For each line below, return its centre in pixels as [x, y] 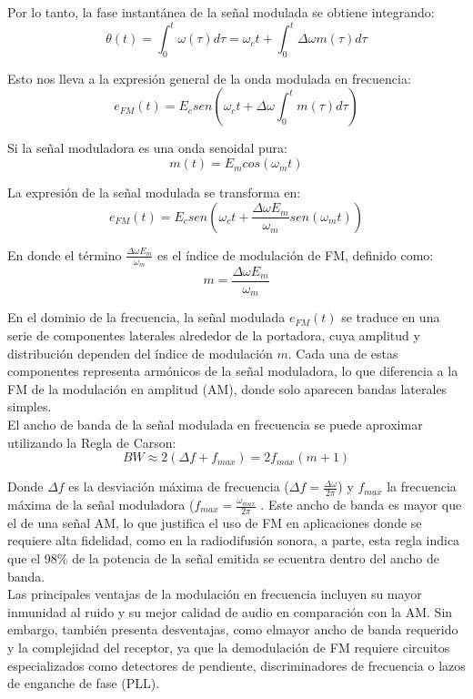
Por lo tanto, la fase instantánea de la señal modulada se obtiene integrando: [221, 12]
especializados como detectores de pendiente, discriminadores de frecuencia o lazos [236, 665]
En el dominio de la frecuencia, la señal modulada [146, 317]
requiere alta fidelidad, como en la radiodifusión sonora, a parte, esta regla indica [234, 540]
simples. [30, 406]
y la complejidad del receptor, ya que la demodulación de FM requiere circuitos [229, 647]
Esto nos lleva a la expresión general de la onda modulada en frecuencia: [209, 78]
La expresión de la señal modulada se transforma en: [154, 192]
